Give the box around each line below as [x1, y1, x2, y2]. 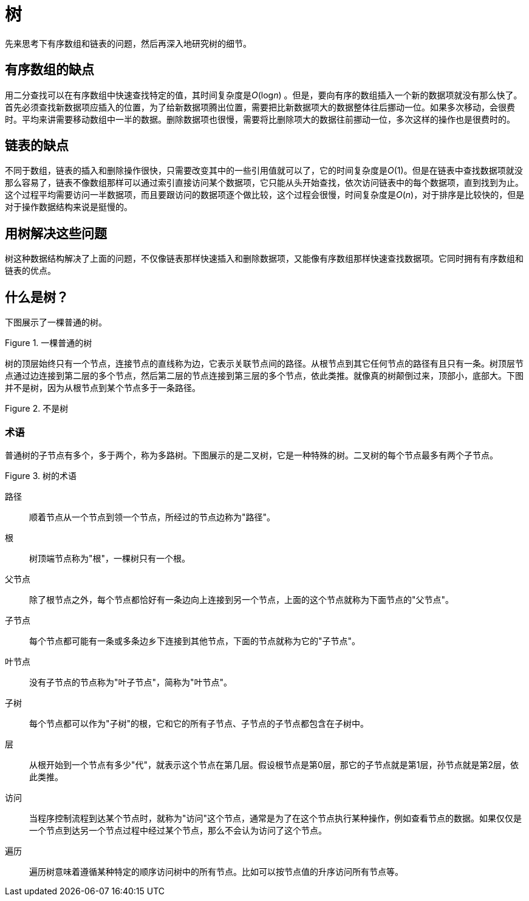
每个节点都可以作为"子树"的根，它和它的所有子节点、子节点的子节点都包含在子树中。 [29, 718, 369, 729]
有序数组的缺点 [5, 62, 94, 78]
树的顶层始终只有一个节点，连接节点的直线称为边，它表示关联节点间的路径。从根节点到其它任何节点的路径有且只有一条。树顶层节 [5, 358, 524, 369]
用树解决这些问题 [5, 225, 107, 241]
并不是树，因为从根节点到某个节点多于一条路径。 [5, 382, 200, 393]
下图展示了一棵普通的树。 [5, 317, 107, 328]
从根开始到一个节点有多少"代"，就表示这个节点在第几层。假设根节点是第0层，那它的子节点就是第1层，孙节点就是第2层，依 [29, 759, 519, 770]
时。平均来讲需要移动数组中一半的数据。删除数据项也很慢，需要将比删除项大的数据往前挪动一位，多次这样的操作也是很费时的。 [5, 114, 515, 124]
